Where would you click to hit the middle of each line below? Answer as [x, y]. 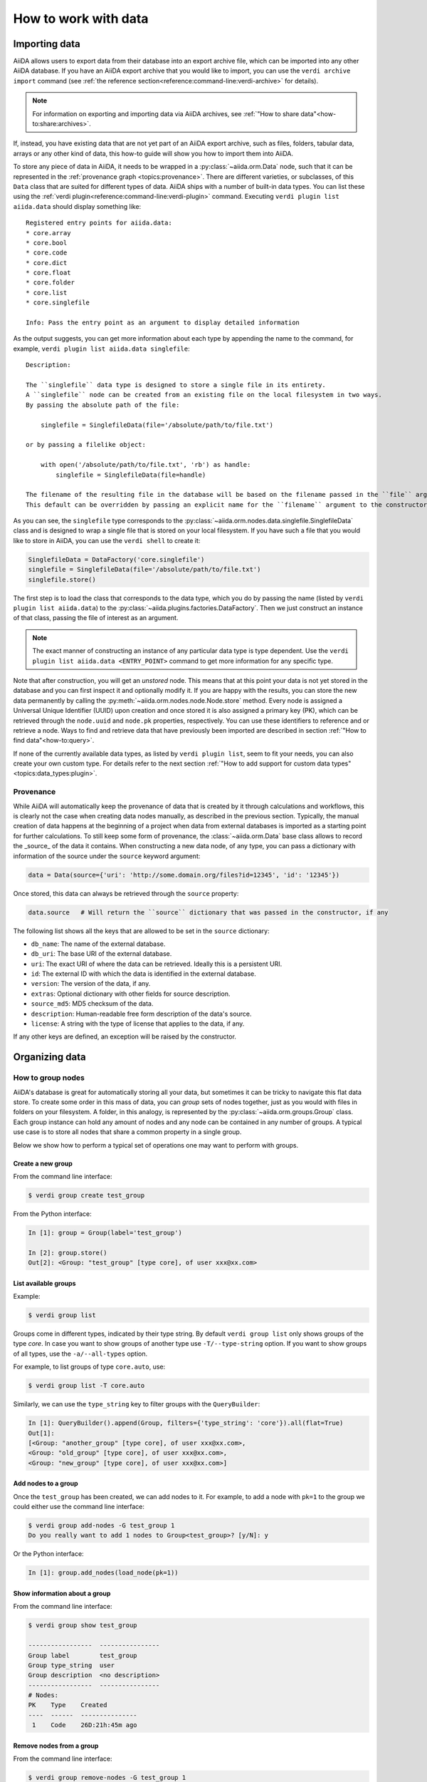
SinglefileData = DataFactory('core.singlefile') [116, 559]
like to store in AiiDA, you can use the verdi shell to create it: [107, 540]
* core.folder [50, 283]
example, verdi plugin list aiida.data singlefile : [101, 349]
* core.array [48, 233]
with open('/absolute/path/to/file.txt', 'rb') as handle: [146, 465]
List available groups [44, 1283]
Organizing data [49, 1057]
